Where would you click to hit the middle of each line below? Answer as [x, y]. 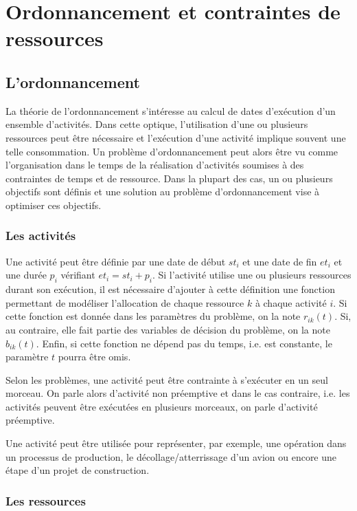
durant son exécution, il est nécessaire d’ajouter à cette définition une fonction [170, 289]
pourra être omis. [94, 357]
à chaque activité [291, 302]
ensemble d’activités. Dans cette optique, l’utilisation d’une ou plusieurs [157, 124]
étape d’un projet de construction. [78, 470]
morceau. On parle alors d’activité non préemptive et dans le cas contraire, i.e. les [178, 393]
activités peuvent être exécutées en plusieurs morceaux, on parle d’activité [162, 406]
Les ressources [46, 500]
